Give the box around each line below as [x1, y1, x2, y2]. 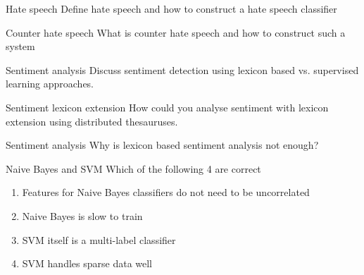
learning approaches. [6, 76, 94, 91]
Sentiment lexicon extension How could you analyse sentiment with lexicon [6, 99, 329, 114]
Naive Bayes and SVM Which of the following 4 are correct [6, 161, 261, 176]
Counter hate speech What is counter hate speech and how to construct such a [6, 25, 346, 39]
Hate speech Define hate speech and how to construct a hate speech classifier [6, 1, 337, 16]
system [6, 39, 35, 54]
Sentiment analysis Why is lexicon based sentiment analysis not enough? [6, 137, 319, 152]
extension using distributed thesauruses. [6, 114, 178, 128]
